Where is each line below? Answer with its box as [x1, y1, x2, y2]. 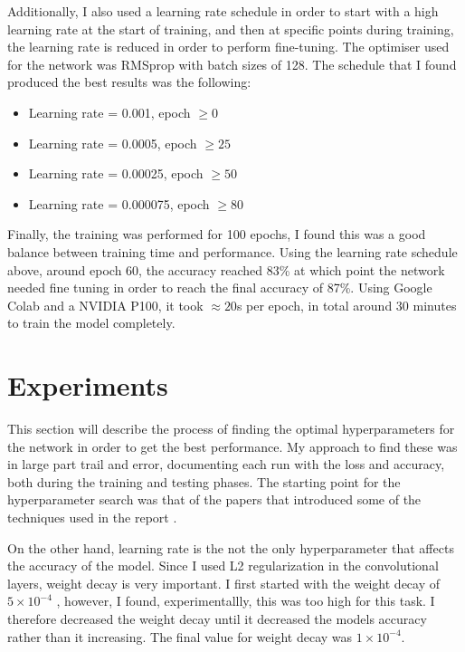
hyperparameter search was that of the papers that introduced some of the [7, 490, 422, 509]
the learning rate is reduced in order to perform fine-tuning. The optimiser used [7, 37, 450, 56]
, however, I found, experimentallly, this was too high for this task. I [56, 591, 435, 610]
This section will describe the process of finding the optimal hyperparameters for [7, 419, 455, 438]
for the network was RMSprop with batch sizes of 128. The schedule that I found [7, 54, 457, 73]
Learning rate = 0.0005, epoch [28, 133, 197, 152]
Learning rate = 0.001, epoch [28, 102, 191, 121]
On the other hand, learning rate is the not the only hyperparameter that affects [7, 538, 454, 557]
